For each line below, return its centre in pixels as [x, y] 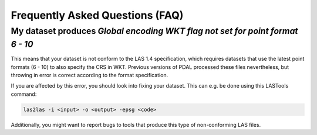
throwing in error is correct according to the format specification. [90, 75]
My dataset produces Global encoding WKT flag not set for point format [155, 31]
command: [24, 94]
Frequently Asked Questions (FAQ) [97, 15]
